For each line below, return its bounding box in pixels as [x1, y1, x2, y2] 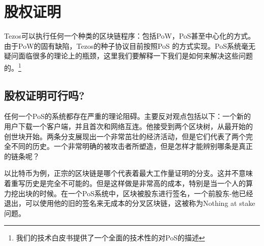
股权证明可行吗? [4, 87, 85, 103]
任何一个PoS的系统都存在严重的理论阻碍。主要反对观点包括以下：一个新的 [4, 111, 251, 121]
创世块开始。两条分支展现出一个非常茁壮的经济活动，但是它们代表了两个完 [4, 131, 253, 141]
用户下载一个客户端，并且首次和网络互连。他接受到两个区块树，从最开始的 [4, 120, 253, 131]
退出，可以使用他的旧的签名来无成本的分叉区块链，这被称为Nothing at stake [4, 198, 255, 208]
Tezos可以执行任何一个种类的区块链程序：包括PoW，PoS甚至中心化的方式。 [4, 30, 255, 41]
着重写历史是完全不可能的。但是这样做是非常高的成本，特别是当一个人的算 [4, 177, 253, 188]
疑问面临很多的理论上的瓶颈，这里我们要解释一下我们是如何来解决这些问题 [4, 50, 253, 61]
